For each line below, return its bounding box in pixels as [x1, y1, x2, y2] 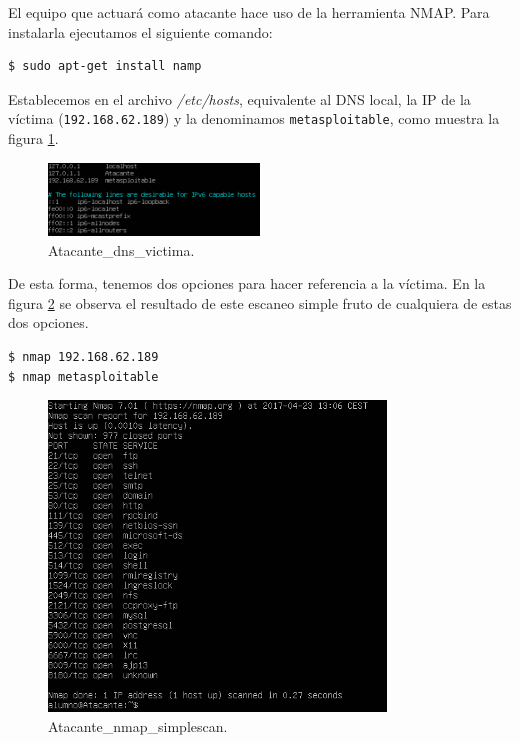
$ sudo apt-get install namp [8, 59, 202, 74]
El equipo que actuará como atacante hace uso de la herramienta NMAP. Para [8, 2, 490, 22]
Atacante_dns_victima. [48, 239, 195, 260]
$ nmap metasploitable [8, 369, 159, 384]
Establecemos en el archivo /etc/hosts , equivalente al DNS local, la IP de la [8, 88, 471, 109]
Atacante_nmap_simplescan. [48, 716, 228, 737]
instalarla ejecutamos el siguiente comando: [8, 21, 273, 42]
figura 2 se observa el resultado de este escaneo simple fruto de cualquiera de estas [8, 292, 512, 313]
